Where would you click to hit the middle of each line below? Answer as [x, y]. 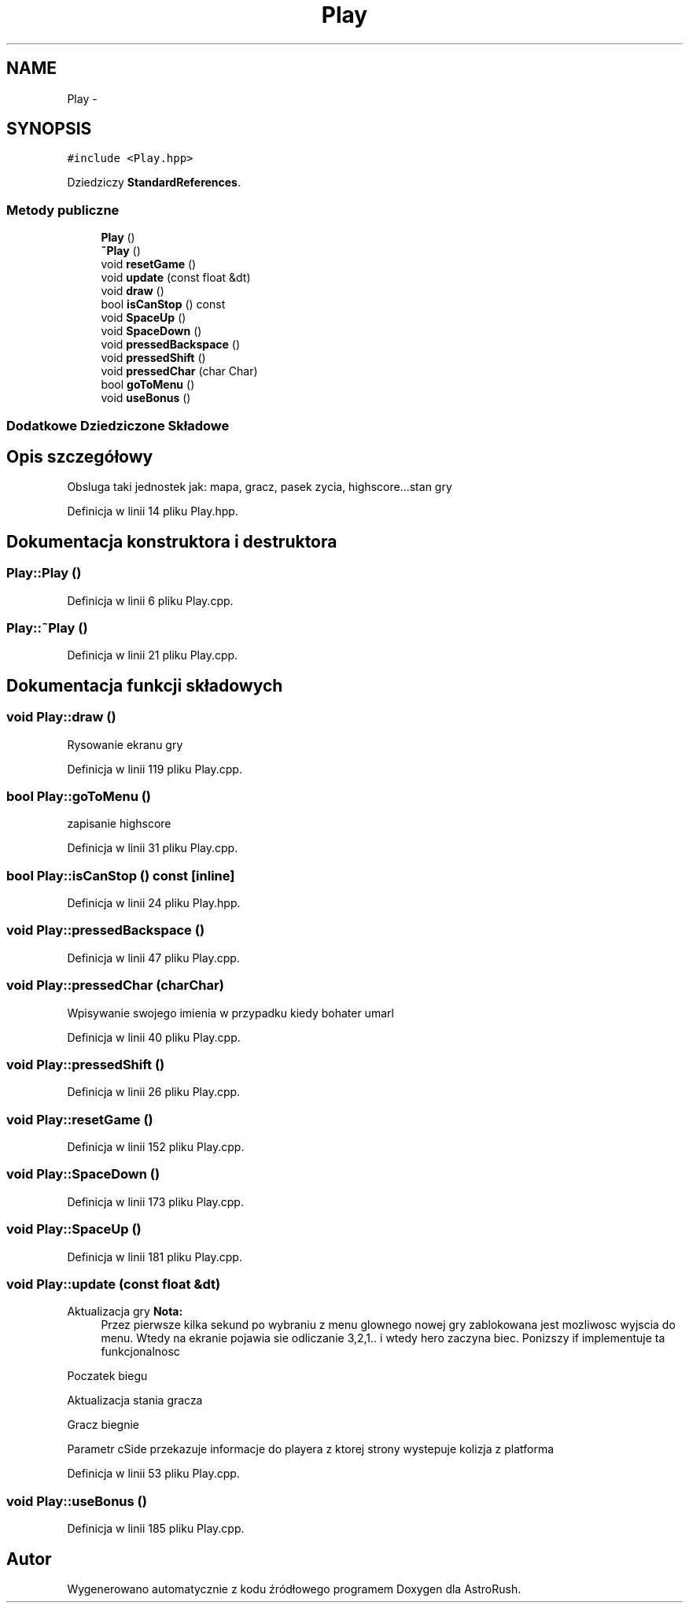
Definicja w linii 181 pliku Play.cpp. [155, 1257]
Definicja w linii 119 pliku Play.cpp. [155, 769]
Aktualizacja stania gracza [135, 1400]
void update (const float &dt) [176, 278]
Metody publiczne [63, 210]
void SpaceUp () [144, 318]
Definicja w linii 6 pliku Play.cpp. [150, 600]
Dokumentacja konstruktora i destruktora [172, 541]
